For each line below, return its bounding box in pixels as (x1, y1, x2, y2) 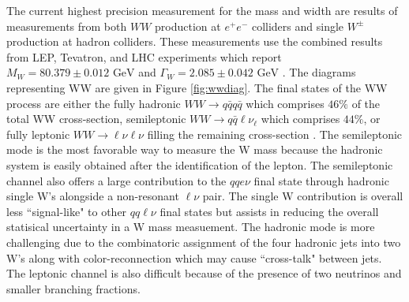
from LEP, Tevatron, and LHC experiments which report (6, 48, 282, 65)
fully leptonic (6, 125, 70, 142)
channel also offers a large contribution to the (6, 172, 227, 188)
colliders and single (251, 17, 344, 34)
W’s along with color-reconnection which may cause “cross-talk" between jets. (6, 249, 382, 266)
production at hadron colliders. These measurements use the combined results (6, 33, 383, 50)
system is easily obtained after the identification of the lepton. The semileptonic (6, 156, 393, 173)
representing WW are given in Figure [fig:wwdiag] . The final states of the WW (6, 79, 388, 95)
